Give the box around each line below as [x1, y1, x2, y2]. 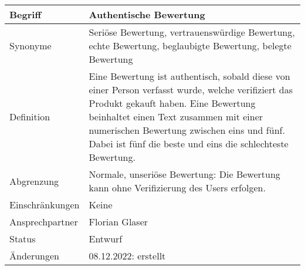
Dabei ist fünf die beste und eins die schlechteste [89, 137, 289, 150]
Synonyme [9, 39, 52, 52]
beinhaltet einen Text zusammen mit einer [89, 110, 263, 123]
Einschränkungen [9, 198, 80, 211]
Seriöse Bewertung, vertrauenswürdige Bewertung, [89, 25, 295, 39]
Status [9, 232, 36, 245]
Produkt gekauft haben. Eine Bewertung [89, 96, 256, 110]
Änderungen [9, 249, 59, 262]
